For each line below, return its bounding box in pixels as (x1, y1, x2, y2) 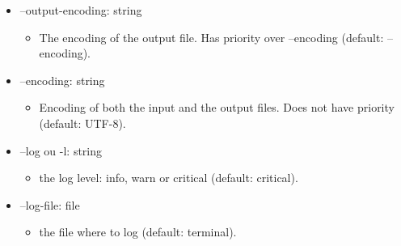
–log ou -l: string (19, 142, 103, 159)
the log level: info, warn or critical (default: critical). (39, 169, 298, 186)
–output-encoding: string (19, 2, 142, 18)
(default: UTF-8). (39, 114, 126, 131)
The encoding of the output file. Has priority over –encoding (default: (39, 28, 384, 45)
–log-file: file (19, 196, 80, 213)
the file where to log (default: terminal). (39, 223, 237, 240)
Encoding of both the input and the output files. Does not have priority (39, 99, 395, 116)
